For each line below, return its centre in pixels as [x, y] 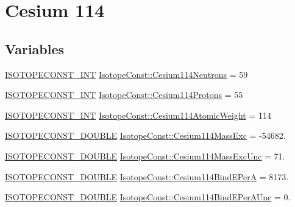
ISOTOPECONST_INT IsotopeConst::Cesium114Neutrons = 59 [126, 74]
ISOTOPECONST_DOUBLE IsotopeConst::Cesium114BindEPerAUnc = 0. [148, 197]
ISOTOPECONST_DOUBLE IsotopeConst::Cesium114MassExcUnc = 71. [145, 156]
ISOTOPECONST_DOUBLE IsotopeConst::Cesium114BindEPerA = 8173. [147, 176]
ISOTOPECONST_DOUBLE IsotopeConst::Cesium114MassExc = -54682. [145, 135]
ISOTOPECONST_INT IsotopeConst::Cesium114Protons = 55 [124, 95]
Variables [35, 48]
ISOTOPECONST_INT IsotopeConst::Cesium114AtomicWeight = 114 [138, 115]
